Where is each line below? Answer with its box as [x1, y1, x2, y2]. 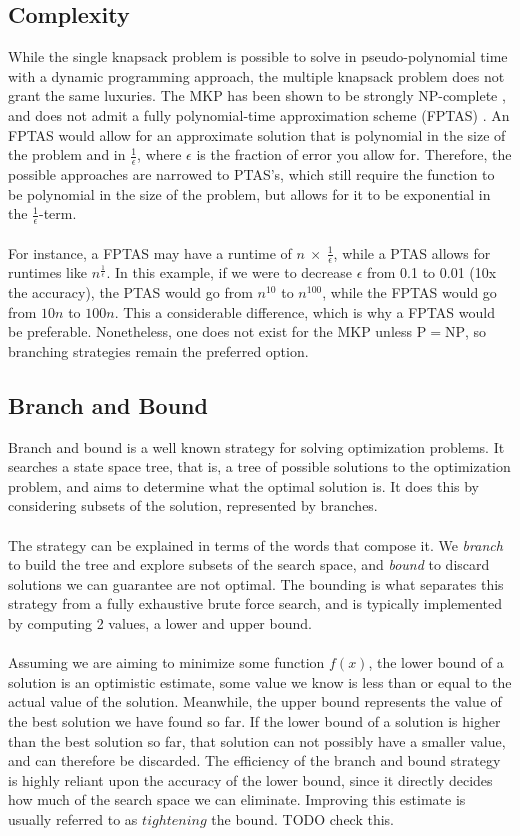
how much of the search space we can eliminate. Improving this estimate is [8, 789, 466, 810]
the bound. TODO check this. [211, 808, 395, 829]
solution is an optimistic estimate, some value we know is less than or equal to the [8, 671, 512, 692]
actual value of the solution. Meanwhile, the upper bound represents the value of [8, 691, 502, 712]
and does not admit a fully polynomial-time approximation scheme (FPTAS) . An [8, 104, 510, 125]
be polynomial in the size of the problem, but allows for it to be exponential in [8, 183, 491, 204]
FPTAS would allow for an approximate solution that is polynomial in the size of [8, 124, 506, 145]
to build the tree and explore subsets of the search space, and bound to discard [8, 554, 490, 575]
